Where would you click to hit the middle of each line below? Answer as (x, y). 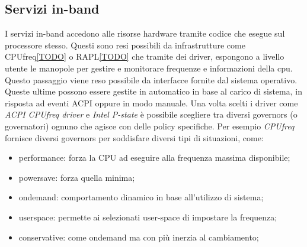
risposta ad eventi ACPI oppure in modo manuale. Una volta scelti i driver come (151, 103)
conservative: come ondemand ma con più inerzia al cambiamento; (139, 237)
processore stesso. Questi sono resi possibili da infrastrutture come (125, 45)
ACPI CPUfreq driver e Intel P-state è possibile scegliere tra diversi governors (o (151, 114)
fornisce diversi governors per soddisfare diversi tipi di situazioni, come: (134, 137)
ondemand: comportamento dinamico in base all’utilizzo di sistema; (141, 197)
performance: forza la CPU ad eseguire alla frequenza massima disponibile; (154, 157)
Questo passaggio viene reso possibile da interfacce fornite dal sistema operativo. (151, 79)
